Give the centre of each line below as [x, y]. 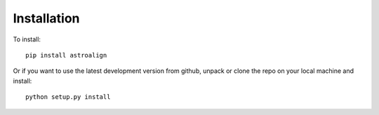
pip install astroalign [66, 55]
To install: [27, 39]
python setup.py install [68, 97]
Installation [46, 18]
